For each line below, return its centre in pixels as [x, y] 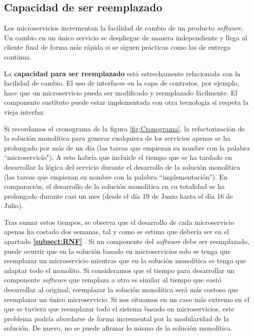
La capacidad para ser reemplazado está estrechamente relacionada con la [122, 73]
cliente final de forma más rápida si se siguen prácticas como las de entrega [117, 47]
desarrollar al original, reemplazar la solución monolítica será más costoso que [121, 290]
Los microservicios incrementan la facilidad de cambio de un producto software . [124, 28]
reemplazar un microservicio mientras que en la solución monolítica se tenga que [125, 260]
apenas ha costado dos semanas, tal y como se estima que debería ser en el [117, 231]
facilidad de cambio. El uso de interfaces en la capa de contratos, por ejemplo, [122, 83]
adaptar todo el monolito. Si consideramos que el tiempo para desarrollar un [119, 270]
